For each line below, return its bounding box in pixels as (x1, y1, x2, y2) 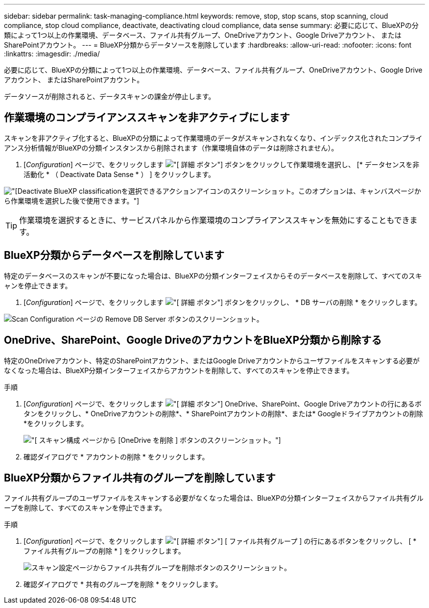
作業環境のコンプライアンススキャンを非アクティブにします (4, 111, 290, 124)
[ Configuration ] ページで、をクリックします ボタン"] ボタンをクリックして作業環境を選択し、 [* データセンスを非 (24, 160, 420, 169)
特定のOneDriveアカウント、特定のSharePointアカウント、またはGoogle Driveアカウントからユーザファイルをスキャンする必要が (4, 356, 420, 365)
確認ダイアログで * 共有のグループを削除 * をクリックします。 (24, 580, 222, 589)
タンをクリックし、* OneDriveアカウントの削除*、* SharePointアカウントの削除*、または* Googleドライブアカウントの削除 (24, 409, 423, 418)
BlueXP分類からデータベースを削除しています (4, 249, 225, 262)
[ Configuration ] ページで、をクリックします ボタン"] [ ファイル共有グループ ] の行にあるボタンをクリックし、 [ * (24, 537, 417, 546)
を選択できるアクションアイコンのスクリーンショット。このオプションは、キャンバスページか (121, 186, 421, 195)
